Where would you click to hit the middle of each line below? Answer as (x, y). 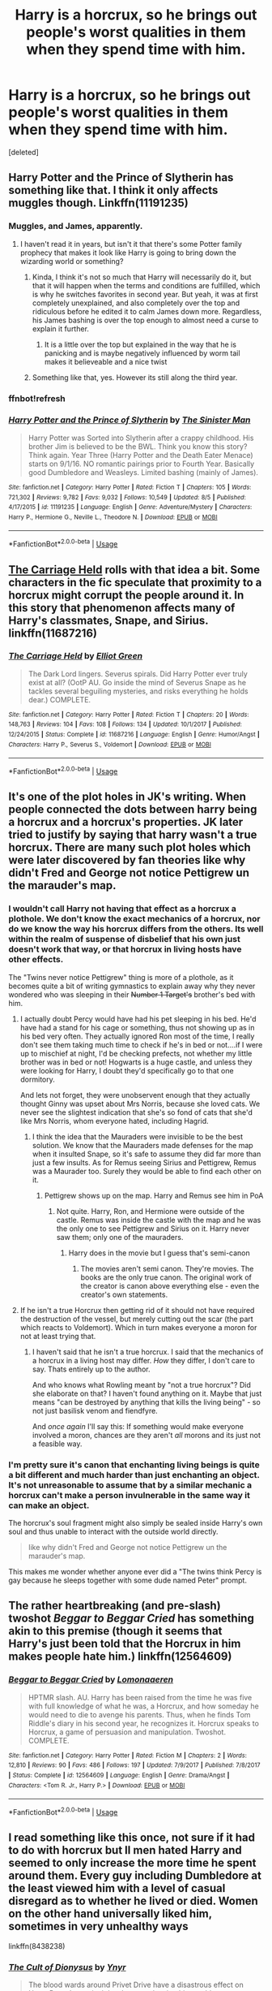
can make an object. (49, 1505)
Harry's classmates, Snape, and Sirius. (108, 620)
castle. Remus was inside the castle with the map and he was (159, 1220)
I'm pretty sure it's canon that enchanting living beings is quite (134, 1465)
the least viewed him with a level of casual (117, 1888)
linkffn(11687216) (53, 633)
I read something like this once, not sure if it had (132, 1838)
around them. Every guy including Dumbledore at (135, 1876)
